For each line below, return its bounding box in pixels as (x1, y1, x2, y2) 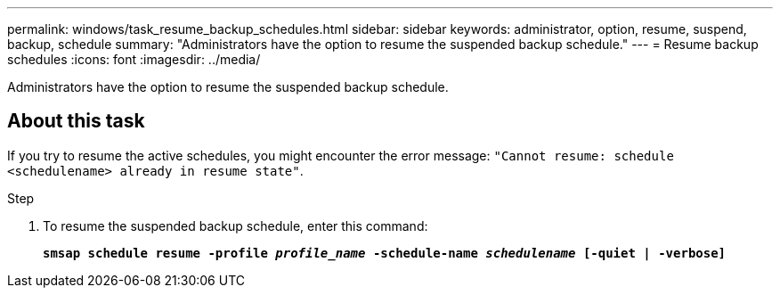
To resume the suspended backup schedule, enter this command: (43, 217, 428, 234)
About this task (7, 110, 145, 133)
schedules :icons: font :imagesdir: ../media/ (7, 52, 261, 67)
